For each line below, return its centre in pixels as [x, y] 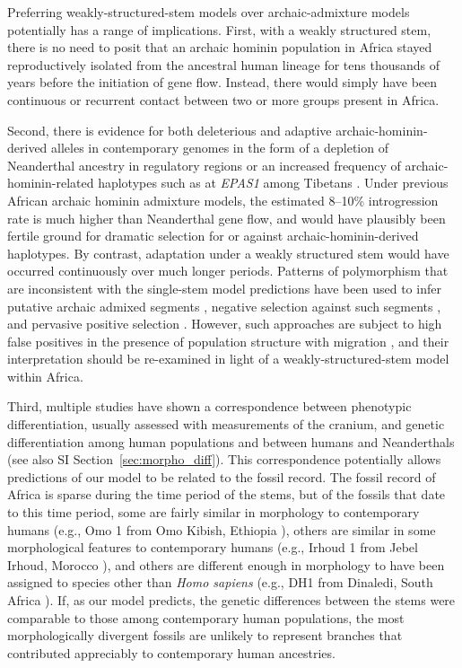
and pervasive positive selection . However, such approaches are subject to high [225, 324]
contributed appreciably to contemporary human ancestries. [171, 652]
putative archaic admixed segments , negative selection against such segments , [224, 306]
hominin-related [51, 183]
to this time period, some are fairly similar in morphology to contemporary [214, 512]
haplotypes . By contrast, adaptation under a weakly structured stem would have [228, 253]
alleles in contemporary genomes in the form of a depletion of [220, 148]
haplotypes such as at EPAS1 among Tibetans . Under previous [273, 183]
